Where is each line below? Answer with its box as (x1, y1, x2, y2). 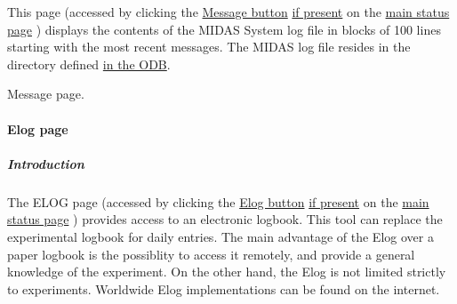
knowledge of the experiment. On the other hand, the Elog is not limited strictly (7, 262, 446, 281)
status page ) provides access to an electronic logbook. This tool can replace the (7, 210, 443, 228)
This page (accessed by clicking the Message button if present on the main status (7, 3, 450, 20)
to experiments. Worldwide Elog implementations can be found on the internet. (7, 279, 440, 298)
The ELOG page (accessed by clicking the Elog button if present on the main (7, 192, 429, 211)
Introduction (7, 154, 84, 172)
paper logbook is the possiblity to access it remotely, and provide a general (7, 244, 415, 263)
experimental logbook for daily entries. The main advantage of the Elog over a (7, 227, 434, 245)
